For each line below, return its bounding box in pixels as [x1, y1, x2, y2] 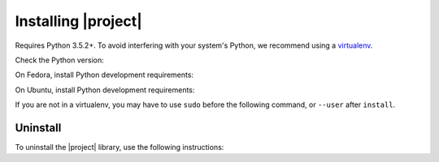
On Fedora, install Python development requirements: [15, 70, 194, 80]
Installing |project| [15, 12, 142, 30]
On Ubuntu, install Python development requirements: [15, 85, 195, 95]
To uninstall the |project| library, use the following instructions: [15, 143, 224, 152]
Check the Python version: [15, 55, 105, 65]
